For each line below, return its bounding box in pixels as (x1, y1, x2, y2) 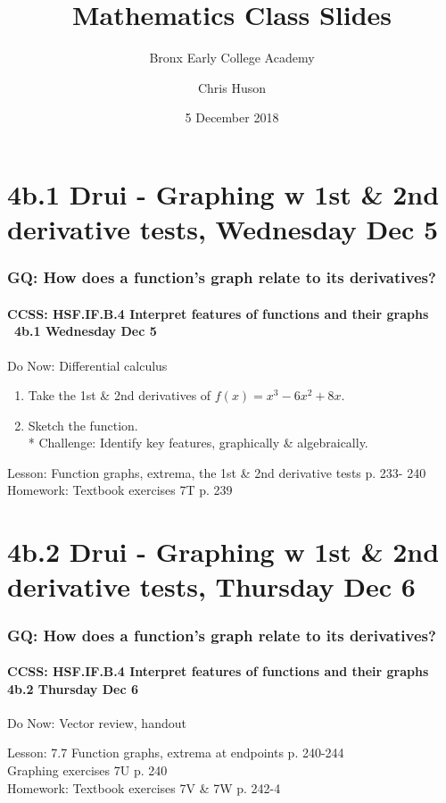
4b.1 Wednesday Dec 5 (14, 322, 157, 340)
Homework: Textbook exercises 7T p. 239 (7, 481, 233, 499)
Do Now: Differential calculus (7, 355, 168, 374)
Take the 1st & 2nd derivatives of (28, 386, 211, 405)
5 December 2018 (185, 108, 279, 127)
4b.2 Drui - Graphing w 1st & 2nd (7, 533, 440, 570)
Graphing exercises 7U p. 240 (7, 761, 168, 780)
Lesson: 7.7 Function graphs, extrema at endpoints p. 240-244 (7, 743, 344, 762)
